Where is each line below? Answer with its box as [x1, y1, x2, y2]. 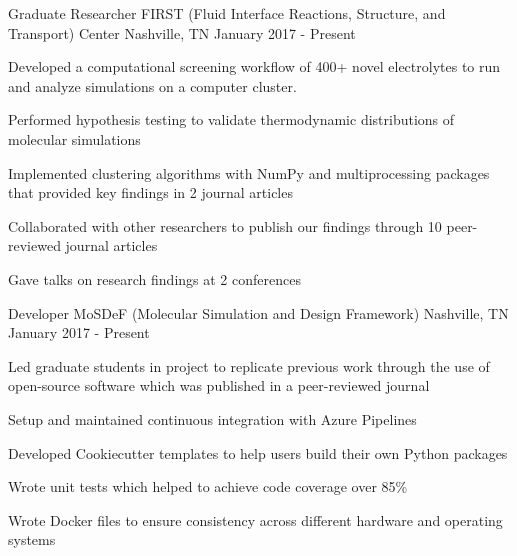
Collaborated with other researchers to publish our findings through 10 [8, 215, 442, 236]
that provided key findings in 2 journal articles [8, 182, 293, 203]
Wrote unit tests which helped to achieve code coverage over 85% [8, 476, 408, 497]
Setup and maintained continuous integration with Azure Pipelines [8, 408, 417, 429]
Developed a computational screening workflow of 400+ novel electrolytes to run [8, 56, 501, 77]
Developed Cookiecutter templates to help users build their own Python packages [8, 442, 508, 463]
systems [8, 529, 56, 550]
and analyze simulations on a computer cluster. [8, 75, 297, 96]
